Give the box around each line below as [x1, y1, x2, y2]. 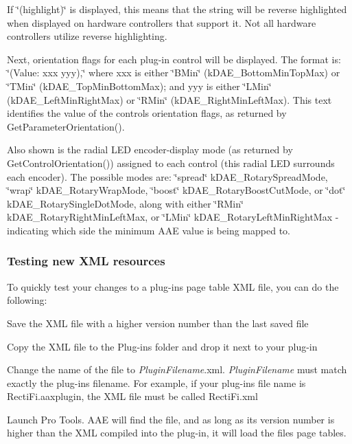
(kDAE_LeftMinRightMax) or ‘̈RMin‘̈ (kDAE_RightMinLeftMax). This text [7, 92, 332, 107]
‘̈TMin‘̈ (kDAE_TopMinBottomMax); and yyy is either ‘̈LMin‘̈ [7, 78, 272, 93]
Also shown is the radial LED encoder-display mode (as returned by [7, 142, 293, 157]
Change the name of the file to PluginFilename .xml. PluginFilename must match [7, 362, 347, 377]
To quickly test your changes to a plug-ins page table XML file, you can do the [7, 279, 339, 293]
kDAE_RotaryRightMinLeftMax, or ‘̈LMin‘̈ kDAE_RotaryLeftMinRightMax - [7, 210, 339, 224]
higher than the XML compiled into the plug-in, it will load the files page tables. [7, 425, 347, 440]
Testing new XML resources [7, 252, 165, 269]
